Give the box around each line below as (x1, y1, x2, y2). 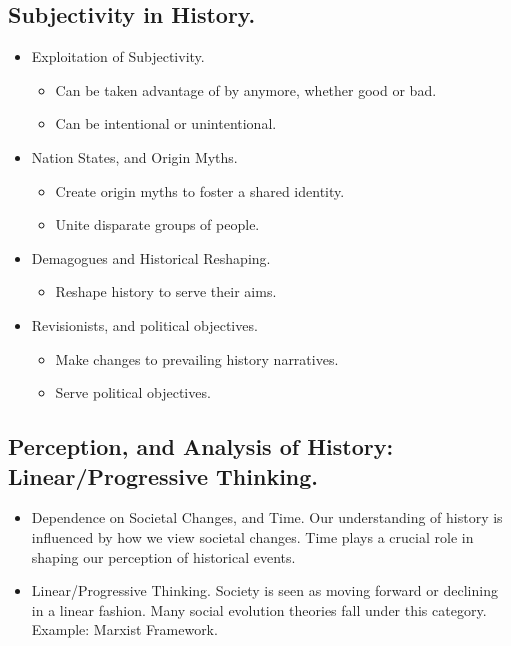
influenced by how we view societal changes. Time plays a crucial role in (31, 526, 474, 547)
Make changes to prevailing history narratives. (55, 348, 339, 369)
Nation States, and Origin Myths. (31, 146, 238, 167)
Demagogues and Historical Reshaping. (31, 247, 271, 268)
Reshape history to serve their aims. (55, 281, 277, 302)
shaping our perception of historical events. (31, 546, 296, 567)
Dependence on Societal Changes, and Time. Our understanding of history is (31, 507, 503, 528)
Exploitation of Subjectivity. (31, 46, 205, 67)
